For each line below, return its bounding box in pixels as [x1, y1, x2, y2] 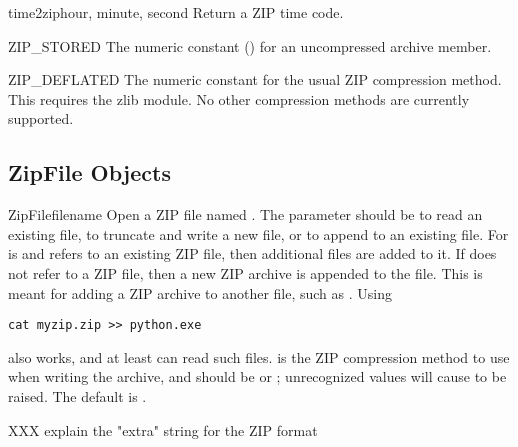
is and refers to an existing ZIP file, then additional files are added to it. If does [8, 243, 497, 264]
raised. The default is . [8, 385, 147, 406]
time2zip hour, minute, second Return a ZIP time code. [8, 2, 344, 22]
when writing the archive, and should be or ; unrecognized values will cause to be [8, 366, 507, 387]
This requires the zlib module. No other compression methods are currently [8, 88, 470, 109]
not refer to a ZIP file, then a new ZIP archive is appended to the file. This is [8, 262, 483, 283]
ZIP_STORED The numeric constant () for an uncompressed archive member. [8, 35, 492, 56]
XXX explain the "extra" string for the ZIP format [8, 419, 318, 440]
